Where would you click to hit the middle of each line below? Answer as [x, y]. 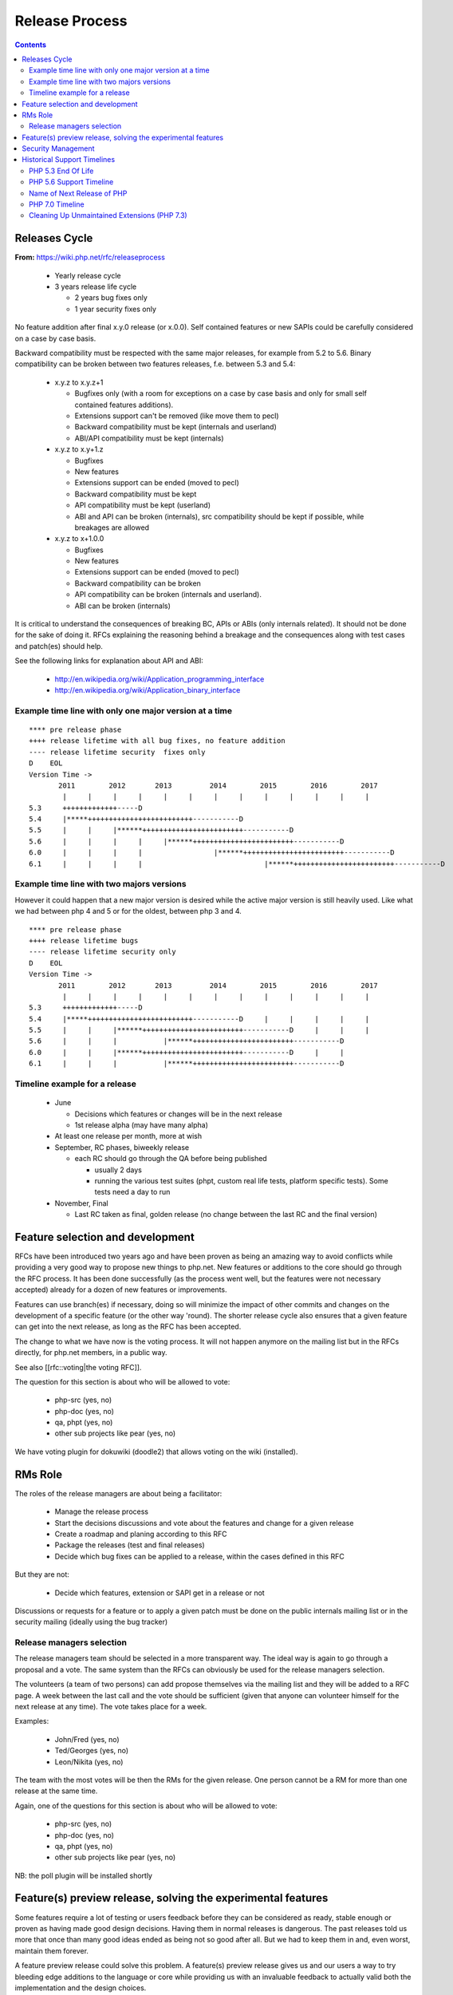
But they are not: [42, 1574]
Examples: [32, 1721]
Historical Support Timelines [69, 160]
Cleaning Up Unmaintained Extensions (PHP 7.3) [108, 215]
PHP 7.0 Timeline [57, 204]
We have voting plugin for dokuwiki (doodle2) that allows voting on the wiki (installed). [156, 1452]
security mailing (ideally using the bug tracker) [91, 1622]
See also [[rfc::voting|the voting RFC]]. [78, 1367]
